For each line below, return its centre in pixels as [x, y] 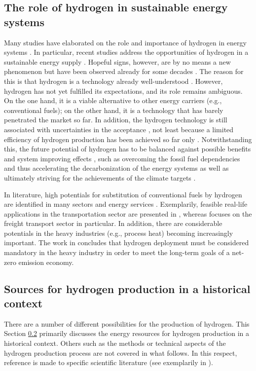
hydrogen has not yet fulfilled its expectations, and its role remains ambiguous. [123, 91]
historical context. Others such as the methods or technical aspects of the [115, 343]
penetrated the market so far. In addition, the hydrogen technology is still [116, 120]
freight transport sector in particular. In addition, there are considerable [113, 223]
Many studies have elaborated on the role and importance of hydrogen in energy [125, 42]
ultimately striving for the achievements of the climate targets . [100, 177]
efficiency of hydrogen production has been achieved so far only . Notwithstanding [128, 139]
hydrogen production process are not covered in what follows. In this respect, [121, 352]
